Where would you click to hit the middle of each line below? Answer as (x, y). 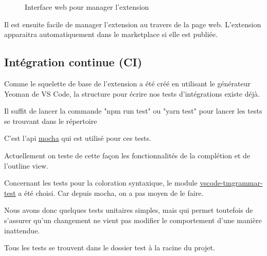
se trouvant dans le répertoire (51, 121)
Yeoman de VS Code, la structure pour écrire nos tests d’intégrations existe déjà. (132, 93)
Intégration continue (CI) (73, 62)
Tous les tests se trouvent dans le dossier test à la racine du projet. (110, 248)
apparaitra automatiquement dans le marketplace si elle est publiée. (111, 34)
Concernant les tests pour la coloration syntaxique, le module (101, 183)
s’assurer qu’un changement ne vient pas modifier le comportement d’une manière (133, 220)
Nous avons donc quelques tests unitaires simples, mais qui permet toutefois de (129, 210)
